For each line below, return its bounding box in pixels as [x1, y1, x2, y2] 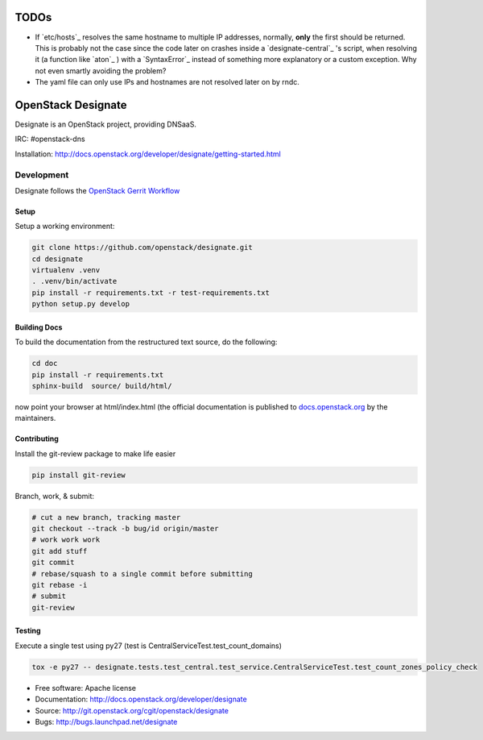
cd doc [31, 359, 58, 368]
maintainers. [14, 414, 56, 423]
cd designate [31, 254, 84, 264]
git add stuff [31, 547, 88, 555]
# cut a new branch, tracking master [31, 513, 181, 522]
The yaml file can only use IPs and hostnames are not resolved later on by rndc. [35, 77, 299, 87]
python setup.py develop [31, 299, 130, 309]
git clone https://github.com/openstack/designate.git [31, 243, 253, 252]
